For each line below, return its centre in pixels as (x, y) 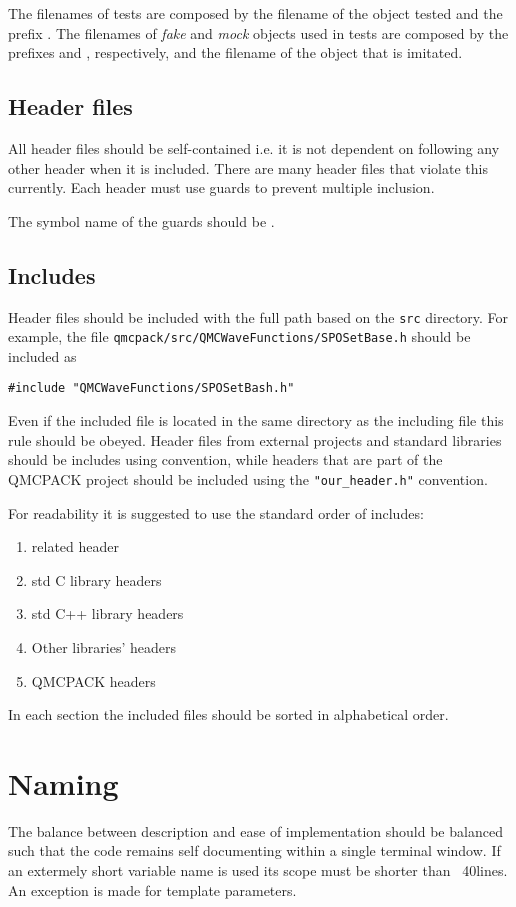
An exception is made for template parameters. (152, 889)
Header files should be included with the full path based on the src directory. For (258, 316)
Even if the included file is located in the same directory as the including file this (256, 420)
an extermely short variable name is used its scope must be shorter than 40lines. (258, 870)
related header (75, 546)
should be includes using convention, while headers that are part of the (225, 459)
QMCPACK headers (93, 680)
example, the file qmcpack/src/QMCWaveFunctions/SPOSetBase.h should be (239, 336)
